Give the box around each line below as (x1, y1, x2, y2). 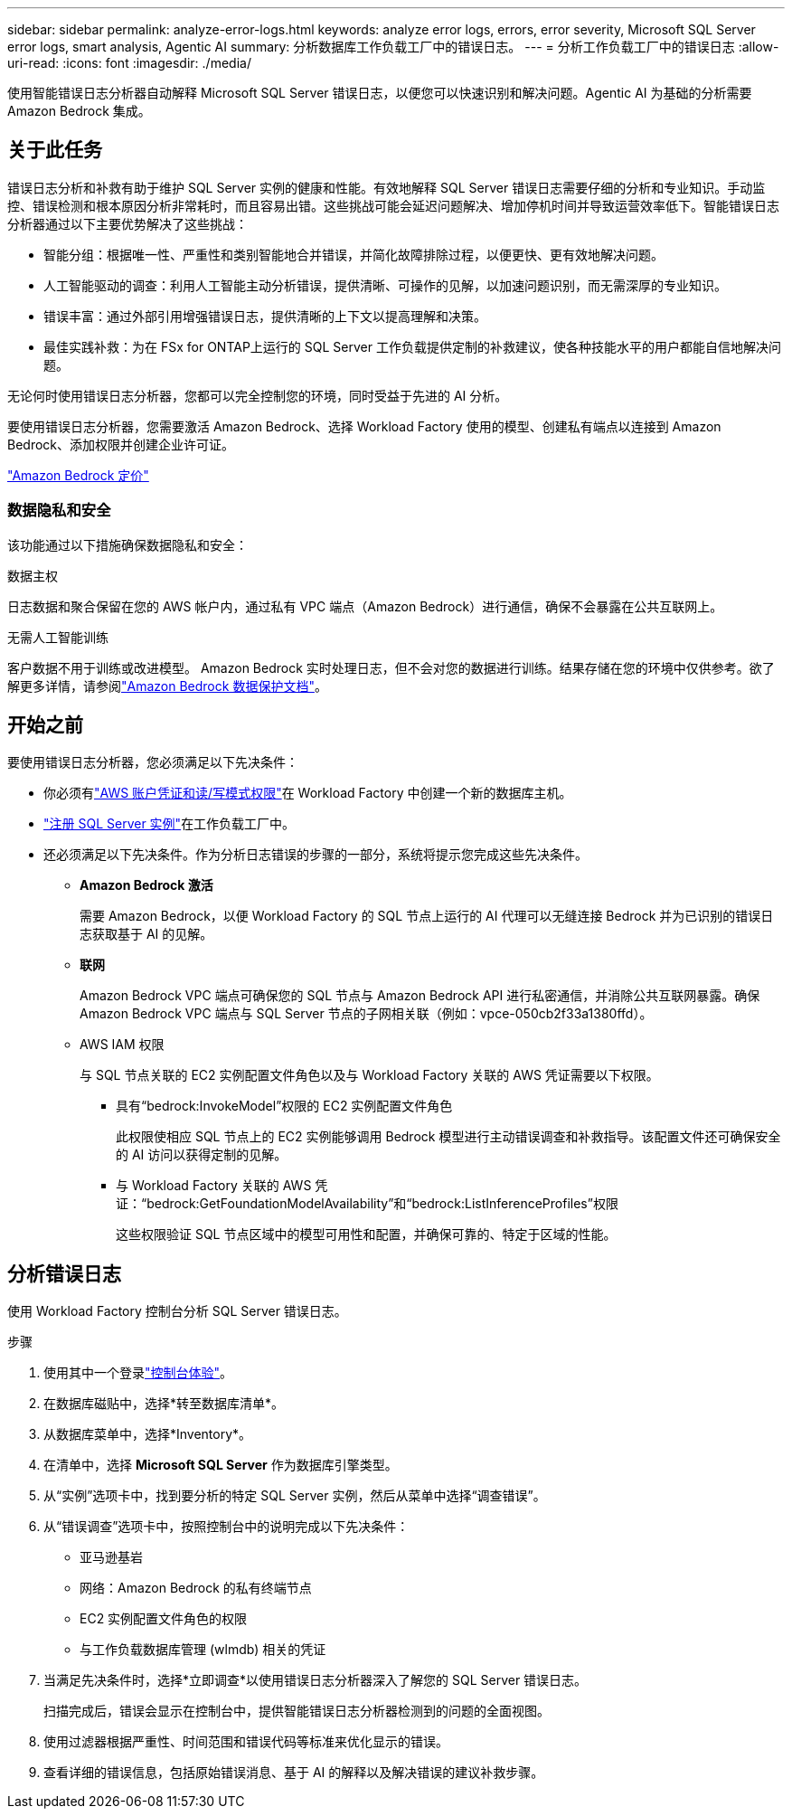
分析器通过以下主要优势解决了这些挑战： (7, 215, 248, 232)
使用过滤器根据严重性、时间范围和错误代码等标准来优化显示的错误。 (43, 1734, 448, 1750)
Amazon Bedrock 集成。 (7, 103, 151, 118)
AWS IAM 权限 (80, 1036, 165, 1053)
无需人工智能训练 (7, 629, 108, 645)
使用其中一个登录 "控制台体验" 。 (43, 1365, 233, 1381)
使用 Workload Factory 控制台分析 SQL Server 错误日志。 (7, 1303, 347, 1319)
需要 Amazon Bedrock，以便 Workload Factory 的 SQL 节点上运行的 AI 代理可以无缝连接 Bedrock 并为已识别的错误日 (80, 908, 774, 924)
